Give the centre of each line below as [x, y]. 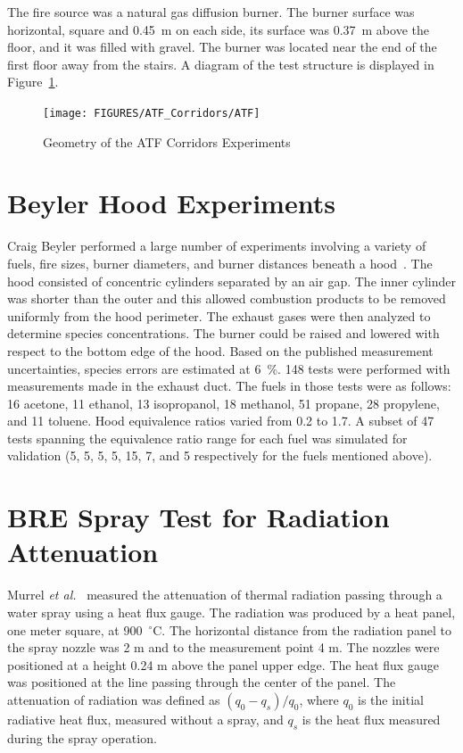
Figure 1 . [33, 82]
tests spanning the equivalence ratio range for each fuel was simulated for [207, 438]
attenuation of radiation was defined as [114, 699]
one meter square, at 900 [75, 629]
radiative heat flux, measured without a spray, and [145, 719]
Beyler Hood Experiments [171, 203]
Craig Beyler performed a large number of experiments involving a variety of [217, 246]
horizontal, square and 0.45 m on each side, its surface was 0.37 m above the [218, 29]
